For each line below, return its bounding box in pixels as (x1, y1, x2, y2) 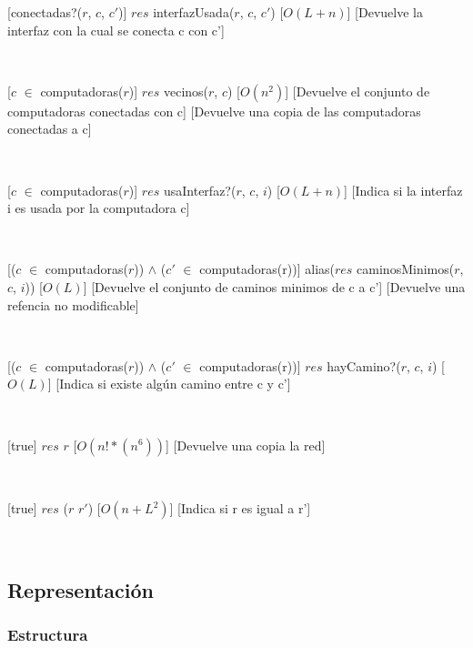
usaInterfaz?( (163, 180, 236, 199)
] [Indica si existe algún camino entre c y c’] (47, 374, 291, 393)
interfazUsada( (153, 3, 235, 21)
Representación (7, 576, 155, 604)
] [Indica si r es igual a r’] (169, 499, 311, 518)
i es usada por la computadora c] (7, 198, 190, 218)
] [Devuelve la (347, 3, 423, 21)
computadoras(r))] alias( (199, 259, 335, 278)
